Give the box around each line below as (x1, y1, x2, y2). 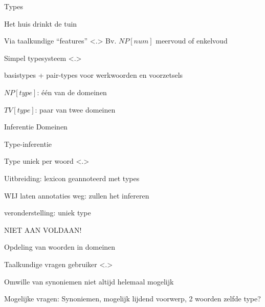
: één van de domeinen (37, 86, 107, 97)
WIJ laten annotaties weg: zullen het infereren (4, 190, 149, 201)
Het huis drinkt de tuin (4, 18, 77, 29)
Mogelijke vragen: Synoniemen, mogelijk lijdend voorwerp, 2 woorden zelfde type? (4, 293, 261, 304)
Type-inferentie (4, 138, 52, 149)
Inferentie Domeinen (4, 121, 68, 132)
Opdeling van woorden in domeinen (4, 242, 116, 252)
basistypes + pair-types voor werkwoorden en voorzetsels (4, 70, 183, 80)
